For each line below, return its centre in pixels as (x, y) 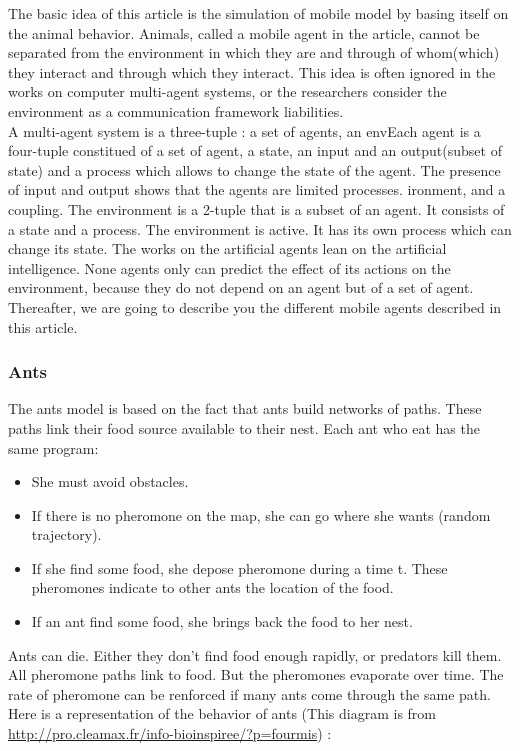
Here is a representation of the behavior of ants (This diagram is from (222, 713)
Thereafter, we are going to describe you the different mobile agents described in (255, 306)
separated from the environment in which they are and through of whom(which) (254, 52)
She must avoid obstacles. (110, 481)
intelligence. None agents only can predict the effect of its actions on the (229, 267)
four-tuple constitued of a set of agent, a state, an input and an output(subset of (255, 150)
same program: (53, 447)
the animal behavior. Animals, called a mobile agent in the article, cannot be (244, 32)
